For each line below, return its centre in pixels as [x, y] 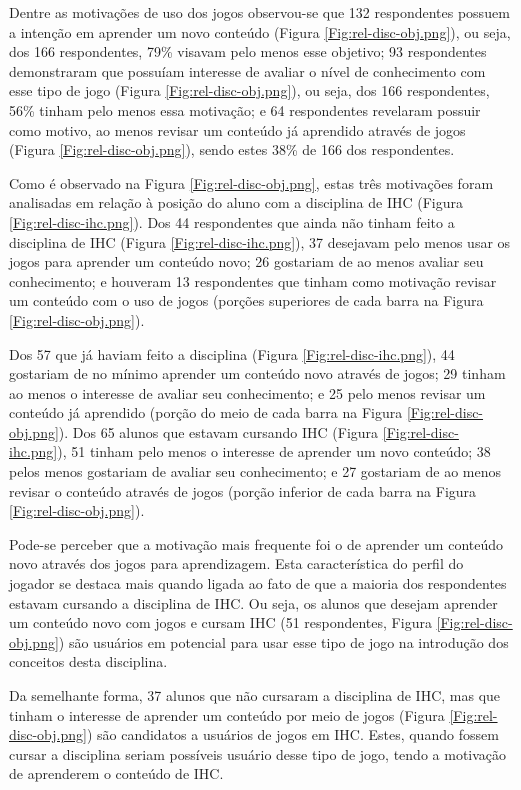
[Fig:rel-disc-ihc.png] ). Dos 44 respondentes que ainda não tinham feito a [232, 221]
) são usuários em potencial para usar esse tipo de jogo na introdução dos [283, 641]
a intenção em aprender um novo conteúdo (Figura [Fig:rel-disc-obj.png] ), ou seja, [260, 31]
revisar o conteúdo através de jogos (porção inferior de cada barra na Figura [243, 490]
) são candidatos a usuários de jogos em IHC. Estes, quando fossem [292, 734]
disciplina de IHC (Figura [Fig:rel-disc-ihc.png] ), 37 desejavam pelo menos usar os [260, 241]
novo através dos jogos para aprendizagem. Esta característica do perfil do [236, 563]
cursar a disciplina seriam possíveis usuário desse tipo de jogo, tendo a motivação [258, 753]
